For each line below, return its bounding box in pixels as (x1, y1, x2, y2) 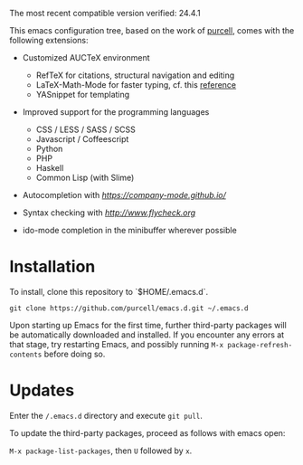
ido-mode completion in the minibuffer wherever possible (22, 225, 237, 235)
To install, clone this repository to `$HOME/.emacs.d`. (9, 286, 209, 297)
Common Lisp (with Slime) (35, 172, 135, 183)
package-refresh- (227, 340, 293, 349)
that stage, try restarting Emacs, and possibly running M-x (9, 338, 224, 349)
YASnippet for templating (35, 90, 130, 100)
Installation (9, 257, 96, 277)
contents (9, 350, 43, 359)
